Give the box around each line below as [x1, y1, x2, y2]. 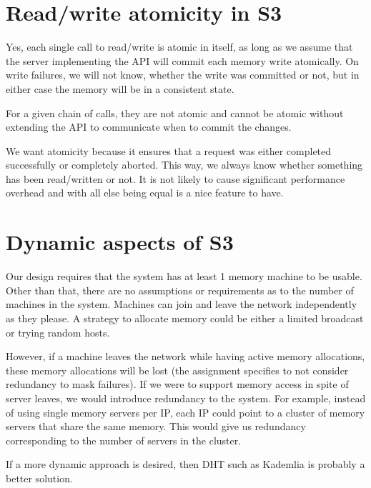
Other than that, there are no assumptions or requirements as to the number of [6, 282, 354, 297]
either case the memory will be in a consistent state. [6, 81, 234, 96]
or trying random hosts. [6, 324, 110, 339]
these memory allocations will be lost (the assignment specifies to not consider [6, 362, 349, 377]
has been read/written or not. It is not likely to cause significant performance [6, 171, 345, 186]
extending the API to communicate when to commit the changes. [6, 119, 292, 134]
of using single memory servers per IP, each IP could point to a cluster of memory [6, 404, 365, 419]
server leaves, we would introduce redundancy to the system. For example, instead [6, 390, 366, 405]
